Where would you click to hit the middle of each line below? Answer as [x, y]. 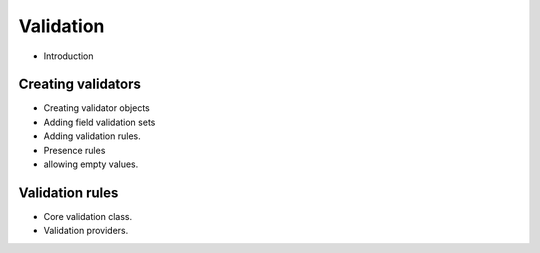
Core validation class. [88, 216]
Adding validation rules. [92, 136]
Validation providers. [86, 231]
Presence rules [74, 150]
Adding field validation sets [99, 122]
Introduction [68, 56]
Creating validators [80, 84]
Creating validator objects [96, 108]
